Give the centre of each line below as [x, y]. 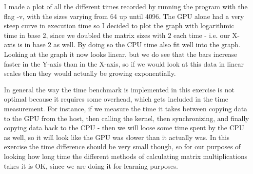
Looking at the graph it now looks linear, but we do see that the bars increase [121, 54]
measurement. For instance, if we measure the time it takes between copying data [126, 108]
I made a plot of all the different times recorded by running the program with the [126, 6]
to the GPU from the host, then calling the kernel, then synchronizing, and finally [126, 118]
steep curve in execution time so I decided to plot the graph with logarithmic [119, 26]
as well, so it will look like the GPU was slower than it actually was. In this [117, 137]
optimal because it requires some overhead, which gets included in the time [116, 99]
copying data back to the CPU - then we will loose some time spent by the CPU [124, 128]
